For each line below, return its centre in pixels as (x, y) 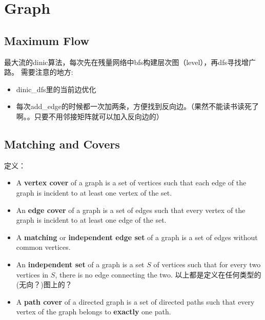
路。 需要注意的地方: (39, 72)
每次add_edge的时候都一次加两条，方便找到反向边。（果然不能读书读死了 (138, 106)
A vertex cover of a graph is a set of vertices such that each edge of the (131, 183)
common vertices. (43, 247)
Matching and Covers (62, 144)
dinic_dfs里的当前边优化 (56, 89)
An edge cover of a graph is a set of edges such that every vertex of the (131, 210)
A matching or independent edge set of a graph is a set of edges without (137, 237)
